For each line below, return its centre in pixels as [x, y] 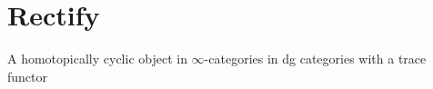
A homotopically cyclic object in [97, 59]
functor [28, 76]
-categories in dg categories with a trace [315, 59]
